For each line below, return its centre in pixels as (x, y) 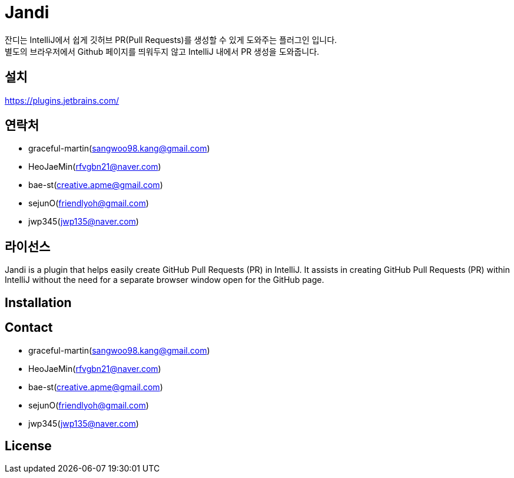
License (28, 446)
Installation (38, 302)
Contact (29, 328)
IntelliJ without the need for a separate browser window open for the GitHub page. (165, 280)
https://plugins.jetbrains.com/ (62, 100)
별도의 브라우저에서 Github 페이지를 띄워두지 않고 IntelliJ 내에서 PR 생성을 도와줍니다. (162, 51)
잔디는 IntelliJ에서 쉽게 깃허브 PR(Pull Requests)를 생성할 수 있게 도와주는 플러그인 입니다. (171, 39)
